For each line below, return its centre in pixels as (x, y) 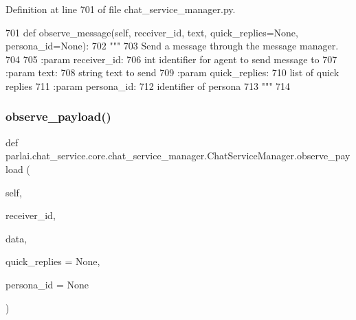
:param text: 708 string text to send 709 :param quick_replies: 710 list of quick (173, 72)
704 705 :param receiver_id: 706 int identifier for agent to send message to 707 (171, 59)
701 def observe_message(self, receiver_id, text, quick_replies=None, (152, 32)
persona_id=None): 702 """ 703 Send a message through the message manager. (172, 46)
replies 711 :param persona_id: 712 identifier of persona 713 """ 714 (148, 85)
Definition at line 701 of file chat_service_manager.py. (121, 9)
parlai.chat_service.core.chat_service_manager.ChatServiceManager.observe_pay (178, 156)
